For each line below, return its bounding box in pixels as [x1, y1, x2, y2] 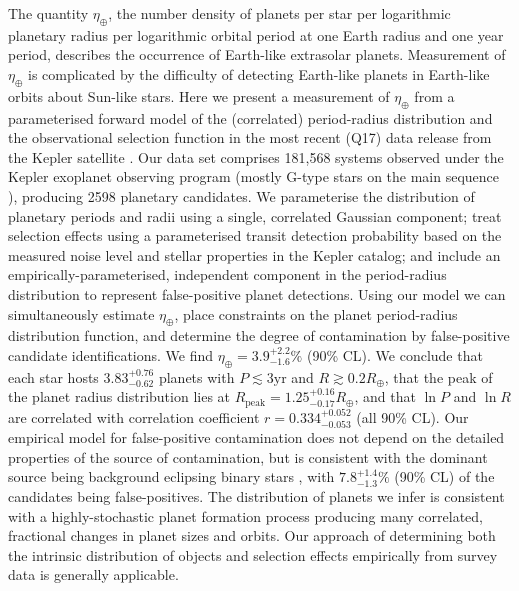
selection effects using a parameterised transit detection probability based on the [8, 225, 502, 246]
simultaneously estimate [8, 303, 155, 324]
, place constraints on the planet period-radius [174, 303, 458, 324]
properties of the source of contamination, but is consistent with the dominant [8, 446, 488, 467]
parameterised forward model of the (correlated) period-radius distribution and [8, 107, 493, 128]
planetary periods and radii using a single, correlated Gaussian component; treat [8, 205, 502, 226]
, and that [354, 386, 416, 407]
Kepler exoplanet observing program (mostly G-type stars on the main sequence [8, 166, 500, 187]
